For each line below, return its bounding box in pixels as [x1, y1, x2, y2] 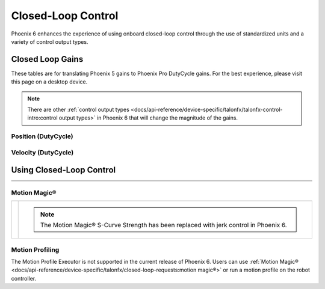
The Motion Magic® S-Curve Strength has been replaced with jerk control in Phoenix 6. [40, 221, 287, 230]
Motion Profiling [11, 245, 60, 254]
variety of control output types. [11, 38, 88, 45]
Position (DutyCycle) [11, 132, 73, 141]
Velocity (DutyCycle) [11, 148, 74, 156]
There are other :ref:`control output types [27, 106, 129, 114]
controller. [11, 275, 37, 282]
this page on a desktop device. [11, 78, 88, 85]
